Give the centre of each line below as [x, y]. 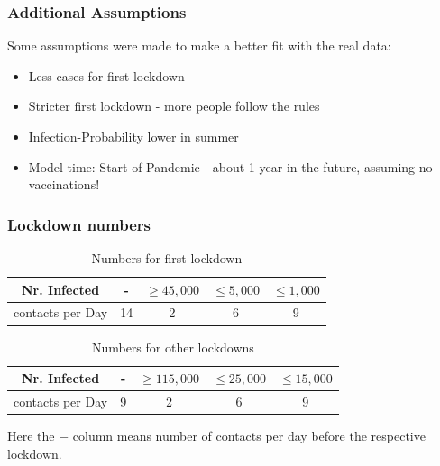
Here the [31, 436]
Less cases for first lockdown [106, 75]
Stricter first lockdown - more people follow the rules [174, 106]
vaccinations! [64, 184]
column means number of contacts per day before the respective [249, 436]
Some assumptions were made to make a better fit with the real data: [199, 46]
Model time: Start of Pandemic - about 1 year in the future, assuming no [230, 166]
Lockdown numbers [79, 224]
